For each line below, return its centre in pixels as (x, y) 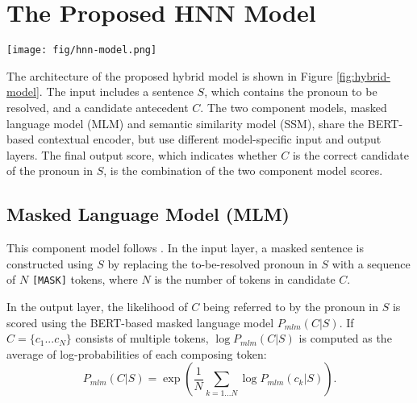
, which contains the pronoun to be (291, 91)
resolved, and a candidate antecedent (98, 107)
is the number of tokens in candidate (245, 279)
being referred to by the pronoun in (290, 306)
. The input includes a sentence (116, 91)
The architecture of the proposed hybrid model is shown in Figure (170, 75)
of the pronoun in (50, 170)
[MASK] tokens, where (85, 279)
